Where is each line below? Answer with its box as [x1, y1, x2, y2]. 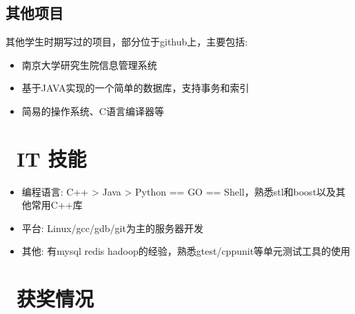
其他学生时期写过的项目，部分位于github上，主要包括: [6, 34, 248, 49]
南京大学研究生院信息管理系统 [21, 57, 157, 72]
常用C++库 [31, 198, 83, 212]
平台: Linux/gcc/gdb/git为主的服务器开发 [21, 220, 203, 235]
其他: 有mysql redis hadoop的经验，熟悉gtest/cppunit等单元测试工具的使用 [21, 244, 351, 258]
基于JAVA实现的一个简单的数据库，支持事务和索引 [21, 81, 250, 95]
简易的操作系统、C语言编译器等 [21, 103, 164, 118]
